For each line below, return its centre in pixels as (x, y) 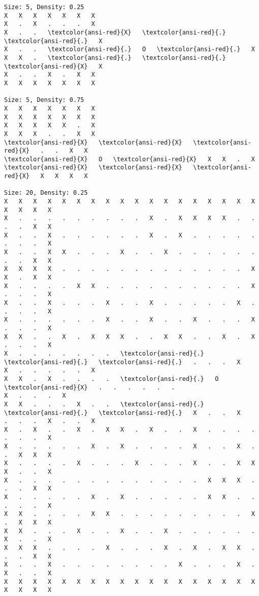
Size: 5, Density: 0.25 (44, 7)
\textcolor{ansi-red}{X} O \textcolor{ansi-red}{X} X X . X (129, 159)
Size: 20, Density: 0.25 (46, 193)
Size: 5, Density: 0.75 (44, 100)
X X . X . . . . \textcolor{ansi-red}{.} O (111, 379)
